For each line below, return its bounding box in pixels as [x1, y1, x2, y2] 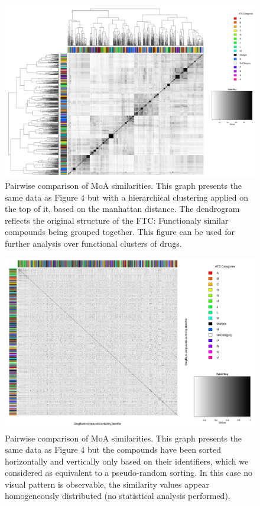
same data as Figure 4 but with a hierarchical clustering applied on [5, 191, 249, 203]
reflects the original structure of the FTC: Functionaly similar [5, 214, 229, 226]
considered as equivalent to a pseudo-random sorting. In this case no [5, 466, 253, 479]
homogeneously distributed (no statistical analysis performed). [5, 489, 230, 502]
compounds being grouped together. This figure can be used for [5, 225, 235, 238]
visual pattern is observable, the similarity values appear [5, 478, 209, 490]
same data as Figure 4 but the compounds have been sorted [5, 443, 222, 456]
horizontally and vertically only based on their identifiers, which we [5, 455, 249, 467]
